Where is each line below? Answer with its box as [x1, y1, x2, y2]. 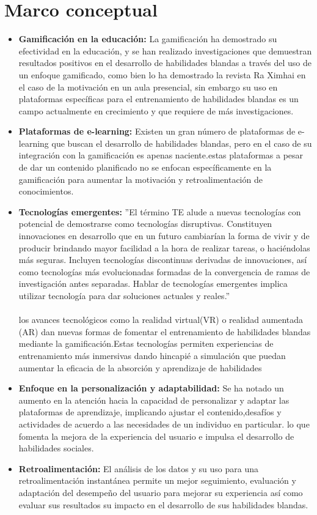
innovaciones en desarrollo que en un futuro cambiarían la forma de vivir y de [18, 229, 310, 242]
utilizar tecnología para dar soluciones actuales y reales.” [18, 289, 230, 302]
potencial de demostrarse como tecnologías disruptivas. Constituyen [18, 217, 272, 230]
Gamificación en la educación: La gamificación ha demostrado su [18, 32, 277, 45]
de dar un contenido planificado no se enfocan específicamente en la [18, 161, 272, 174]
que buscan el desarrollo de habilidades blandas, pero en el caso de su [51, 136, 312, 149]
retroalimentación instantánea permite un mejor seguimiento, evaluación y [18, 474, 296, 487]
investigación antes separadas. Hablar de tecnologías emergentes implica [18, 277, 288, 290]
